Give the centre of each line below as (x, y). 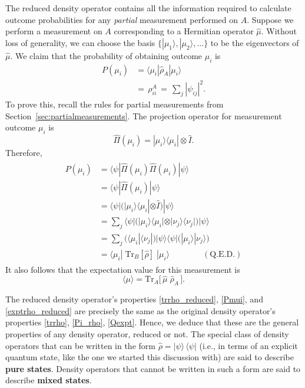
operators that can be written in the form (80, 345)
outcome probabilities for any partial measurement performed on (122, 19)
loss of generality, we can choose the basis (80, 42)
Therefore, (24, 153)
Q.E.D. (223, 254)
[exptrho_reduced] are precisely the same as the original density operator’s (140, 310)
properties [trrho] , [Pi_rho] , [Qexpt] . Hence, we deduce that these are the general (152, 322)
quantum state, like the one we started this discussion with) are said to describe (150, 357)
